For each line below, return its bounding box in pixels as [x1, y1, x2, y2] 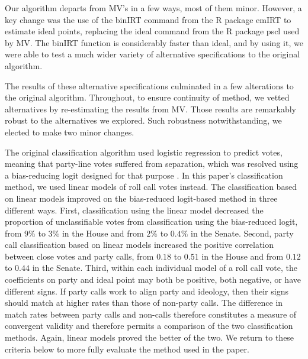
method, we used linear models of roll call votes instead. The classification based [5, 180, 297, 193]
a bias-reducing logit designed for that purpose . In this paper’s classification [5, 169, 283, 181]
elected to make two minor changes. [5, 125, 134, 138]
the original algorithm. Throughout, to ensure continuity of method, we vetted [5, 91, 290, 104]
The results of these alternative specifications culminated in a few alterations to [5, 79, 294, 92]
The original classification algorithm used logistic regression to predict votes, [5, 145, 283, 158]
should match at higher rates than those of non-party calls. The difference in [5, 296, 283, 309]
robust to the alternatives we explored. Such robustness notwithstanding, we [5, 114, 282, 127]
